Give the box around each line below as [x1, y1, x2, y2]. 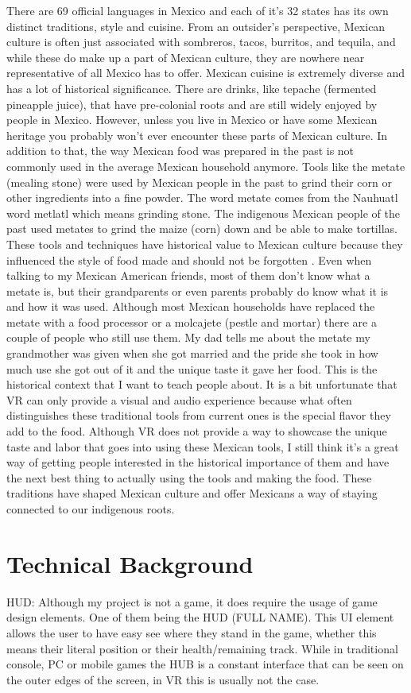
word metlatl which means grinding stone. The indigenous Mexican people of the [6, 204, 400, 221]
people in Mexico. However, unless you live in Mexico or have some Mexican [6, 111, 378, 128]
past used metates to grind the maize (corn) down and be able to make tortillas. [6, 220, 397, 237]
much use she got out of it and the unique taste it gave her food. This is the [6, 360, 378, 377]
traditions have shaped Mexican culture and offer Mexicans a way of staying [6, 485, 378, 501]
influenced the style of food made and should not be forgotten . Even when [6, 251, 372, 268]
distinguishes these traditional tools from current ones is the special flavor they [6, 407, 391, 424]
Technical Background [6, 547, 254, 579]
